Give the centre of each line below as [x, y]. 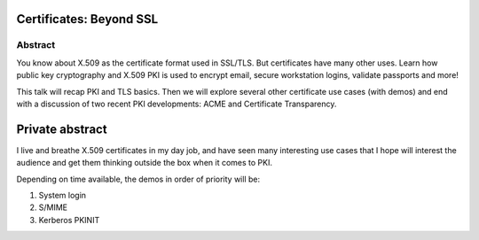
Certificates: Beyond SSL [87, 19]
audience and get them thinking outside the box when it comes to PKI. [144, 163]
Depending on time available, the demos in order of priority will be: [138, 179]
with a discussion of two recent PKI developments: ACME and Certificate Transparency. [177, 104]
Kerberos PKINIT [69, 220]
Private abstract [62, 129]
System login [63, 196]
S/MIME [53, 207]
